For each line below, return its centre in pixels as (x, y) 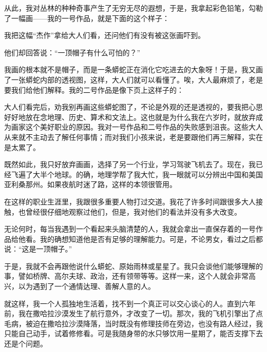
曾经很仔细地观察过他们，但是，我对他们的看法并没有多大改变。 (133, 211)
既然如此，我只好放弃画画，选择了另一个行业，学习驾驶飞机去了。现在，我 (130, 164)
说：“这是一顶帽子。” (38, 249)
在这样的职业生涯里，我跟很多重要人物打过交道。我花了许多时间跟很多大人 (130, 201)
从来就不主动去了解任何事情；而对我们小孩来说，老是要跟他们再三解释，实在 (133, 137)
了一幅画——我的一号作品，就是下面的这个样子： (87, 18)
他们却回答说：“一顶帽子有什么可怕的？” (72, 52)
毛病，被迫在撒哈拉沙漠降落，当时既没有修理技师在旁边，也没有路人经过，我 (133, 323)
